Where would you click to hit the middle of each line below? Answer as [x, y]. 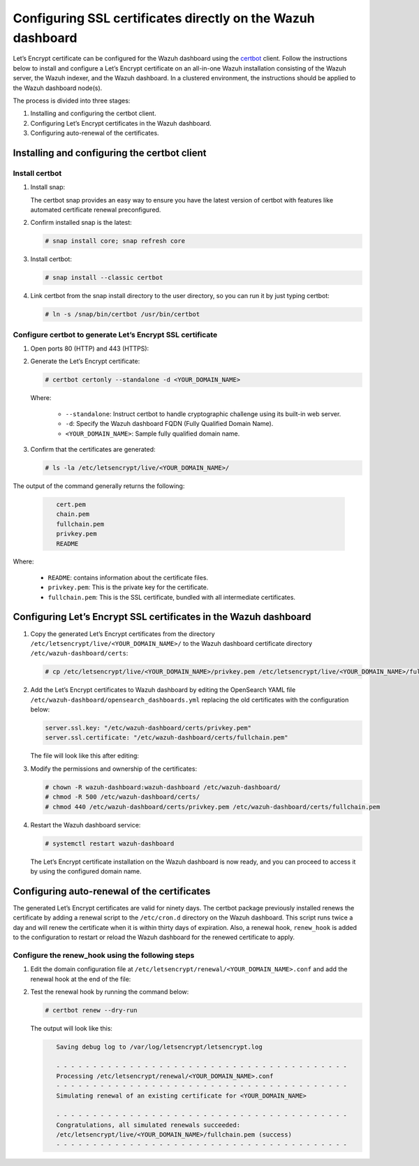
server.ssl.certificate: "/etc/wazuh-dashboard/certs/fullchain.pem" [167, 738]
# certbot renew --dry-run [91, 1010]
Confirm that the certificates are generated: [93, 449]
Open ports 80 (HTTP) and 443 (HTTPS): [90, 348]
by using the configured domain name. [86, 871]
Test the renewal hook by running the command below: [110, 991]
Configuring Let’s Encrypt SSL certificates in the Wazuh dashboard [162, 617]
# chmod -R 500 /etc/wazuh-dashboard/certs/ [123, 797]
